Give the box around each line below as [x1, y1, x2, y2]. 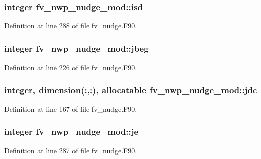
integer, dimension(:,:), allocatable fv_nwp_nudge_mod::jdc [4, 83, 257, 96]
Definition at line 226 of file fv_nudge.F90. [4, 62, 137, 73]
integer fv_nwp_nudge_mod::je [4, 125, 139, 138]
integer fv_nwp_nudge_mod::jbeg [4, 42, 149, 54]
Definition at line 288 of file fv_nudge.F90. [4, 20, 137, 31]
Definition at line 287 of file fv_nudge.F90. [4, 145, 137, 155]
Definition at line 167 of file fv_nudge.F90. [4, 103, 137, 114]
